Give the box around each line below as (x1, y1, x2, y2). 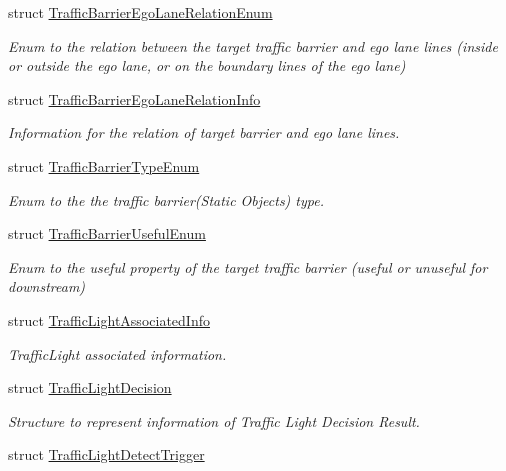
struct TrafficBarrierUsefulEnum (8, 223, 206, 244)
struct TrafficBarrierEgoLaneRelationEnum (8, 2, 273, 22)
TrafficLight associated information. (8, 343, 227, 364)
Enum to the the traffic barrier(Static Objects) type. (8, 189, 324, 210)
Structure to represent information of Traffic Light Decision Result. (8, 410, 420, 431)
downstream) (8, 276, 86, 297)
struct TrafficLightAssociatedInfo (8, 309, 210, 330)
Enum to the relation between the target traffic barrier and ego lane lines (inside (8, 35, 498, 56)
